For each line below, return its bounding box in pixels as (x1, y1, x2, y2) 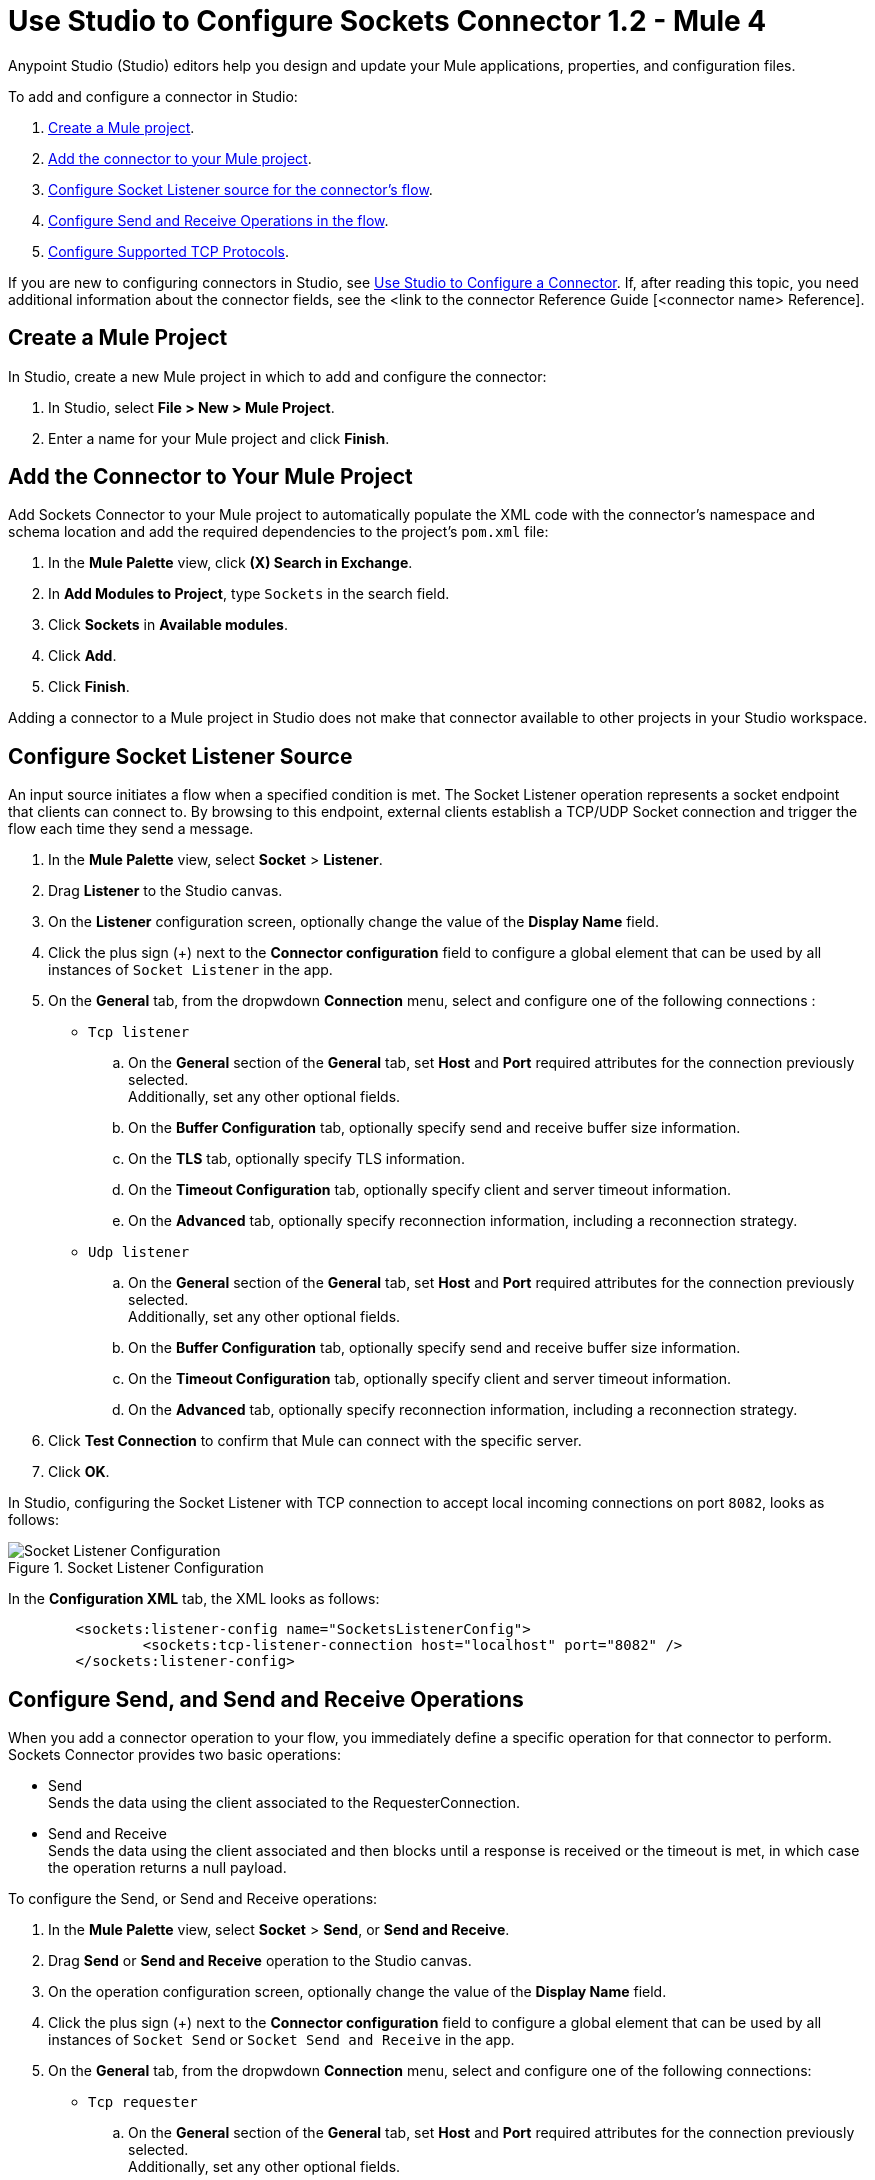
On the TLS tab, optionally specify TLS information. (128, 1150, 465, 1168)
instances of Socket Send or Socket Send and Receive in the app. (48, 2031, 515, 2049)
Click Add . (48, 647, 117, 665)
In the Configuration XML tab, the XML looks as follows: (8, 1590, 380, 1608)
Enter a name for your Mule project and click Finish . (48, 429, 390, 447)
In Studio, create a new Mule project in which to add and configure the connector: (8, 367, 547, 385)
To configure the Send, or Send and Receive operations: (8, 1890, 378, 1908)
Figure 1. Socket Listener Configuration (8, 1559, 264, 1577)
